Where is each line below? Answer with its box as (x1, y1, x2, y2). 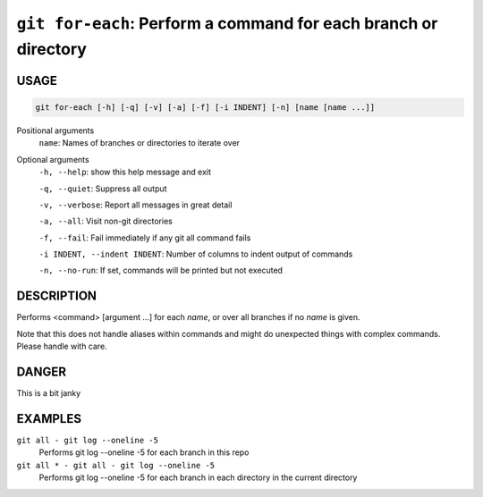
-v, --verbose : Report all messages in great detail (38, 199, 233, 210)
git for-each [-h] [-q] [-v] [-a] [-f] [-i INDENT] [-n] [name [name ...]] (35, 102, 376, 112)
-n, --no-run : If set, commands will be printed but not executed (38, 265, 284, 276)
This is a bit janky (16, 388, 81, 399)
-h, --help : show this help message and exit (38, 166, 212, 178)
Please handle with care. (16, 341, 107, 352)
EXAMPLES (16, 411, 82, 426)
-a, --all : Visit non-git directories (38, 215, 174, 227)
